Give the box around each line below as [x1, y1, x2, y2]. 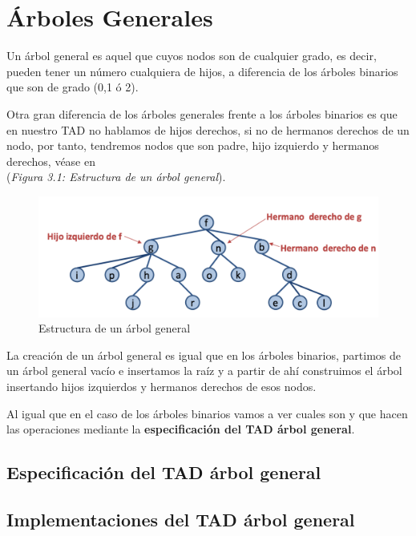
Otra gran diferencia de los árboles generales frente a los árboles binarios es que [6, 105, 398, 122]
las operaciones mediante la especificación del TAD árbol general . [6, 421, 355, 437]
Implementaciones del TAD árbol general [6, 506, 355, 531]
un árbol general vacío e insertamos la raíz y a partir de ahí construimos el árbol [6, 362, 402, 379]
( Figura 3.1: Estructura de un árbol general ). [6, 168, 226, 185]
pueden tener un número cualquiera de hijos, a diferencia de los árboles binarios [6, 62, 398, 79]
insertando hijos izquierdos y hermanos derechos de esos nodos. [6, 377, 317, 394]
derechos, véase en [6, 152, 95, 169]
